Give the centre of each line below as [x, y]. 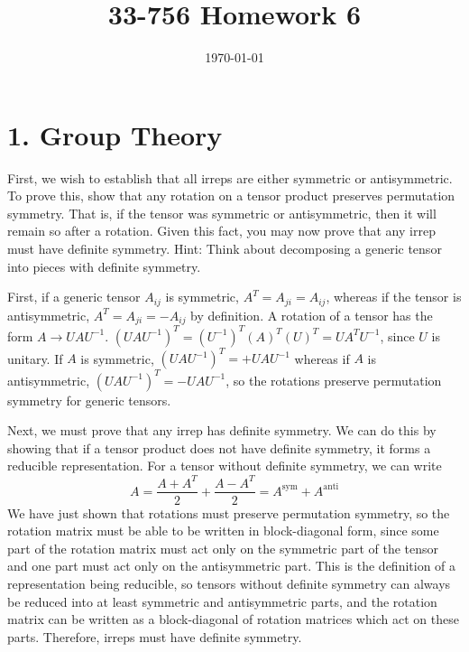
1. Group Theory [115, 134]
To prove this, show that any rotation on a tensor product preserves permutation [231, 196]
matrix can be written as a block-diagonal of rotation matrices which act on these [233, 619]
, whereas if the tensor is [394, 297]
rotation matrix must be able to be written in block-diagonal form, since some [223, 531]
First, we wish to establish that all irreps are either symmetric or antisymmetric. [230, 177]
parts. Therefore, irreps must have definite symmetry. [155, 636]
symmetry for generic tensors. [89, 400]
